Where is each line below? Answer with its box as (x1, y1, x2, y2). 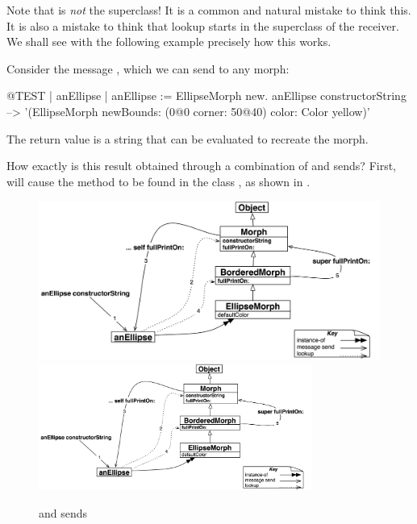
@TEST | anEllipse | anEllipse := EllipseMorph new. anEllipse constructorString (6, 87, 407, 104)
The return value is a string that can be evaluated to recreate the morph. (6, 130, 369, 147)
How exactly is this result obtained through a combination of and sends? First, (6, 157, 397, 174)
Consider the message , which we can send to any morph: (6, 60, 290, 77)
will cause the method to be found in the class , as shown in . (6, 173, 311, 189)
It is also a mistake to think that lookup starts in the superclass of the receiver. (6, 17, 399, 34)
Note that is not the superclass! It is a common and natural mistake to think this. (6, 2, 411, 18)
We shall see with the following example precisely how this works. (6, 33, 332, 50)
